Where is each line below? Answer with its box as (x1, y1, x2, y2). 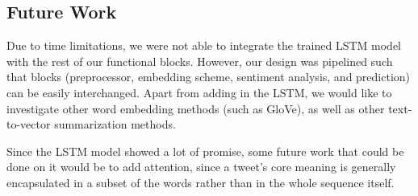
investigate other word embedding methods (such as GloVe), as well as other (6, 100, 385, 116)
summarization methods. (54, 116, 176, 133)
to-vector (6, 116, 51, 133)
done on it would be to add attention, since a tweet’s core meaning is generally (6, 158, 396, 175)
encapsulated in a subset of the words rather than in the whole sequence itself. (6, 174, 395, 190)
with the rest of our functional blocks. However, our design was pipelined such (6, 52, 393, 69)
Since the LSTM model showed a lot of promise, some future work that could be (6, 142, 404, 159)
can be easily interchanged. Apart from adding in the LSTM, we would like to (6, 84, 392, 100)
